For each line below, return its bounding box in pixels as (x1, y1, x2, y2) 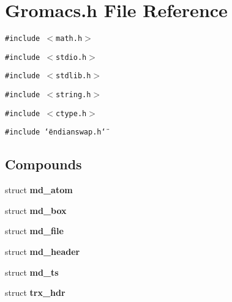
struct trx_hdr (5, 286, 65, 299)
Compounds (5, 155, 82, 174)
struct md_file (5, 224, 64, 237)
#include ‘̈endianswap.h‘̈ (5, 128, 106, 137)
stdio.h (56, 53, 87, 62)
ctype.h (56, 109, 87, 118)
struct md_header (5, 245, 80, 258)
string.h (56, 90, 91, 100)
